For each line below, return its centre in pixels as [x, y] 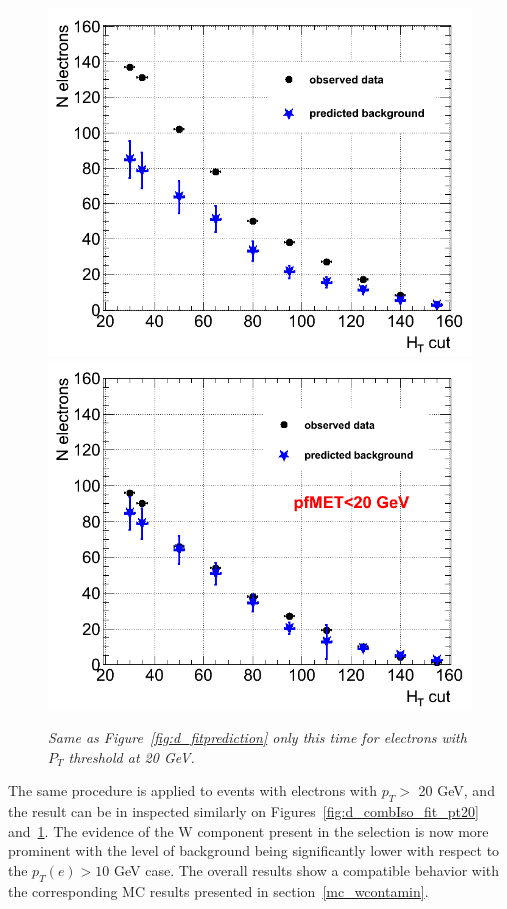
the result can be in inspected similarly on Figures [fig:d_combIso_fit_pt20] [243, 811]
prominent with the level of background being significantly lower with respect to [254, 850]
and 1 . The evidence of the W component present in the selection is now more [248, 830]
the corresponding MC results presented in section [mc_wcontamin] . [218, 890]
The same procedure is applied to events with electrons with [193, 790]
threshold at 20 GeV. [131, 756]
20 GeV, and [456, 790]
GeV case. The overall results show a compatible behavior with [306, 869]
